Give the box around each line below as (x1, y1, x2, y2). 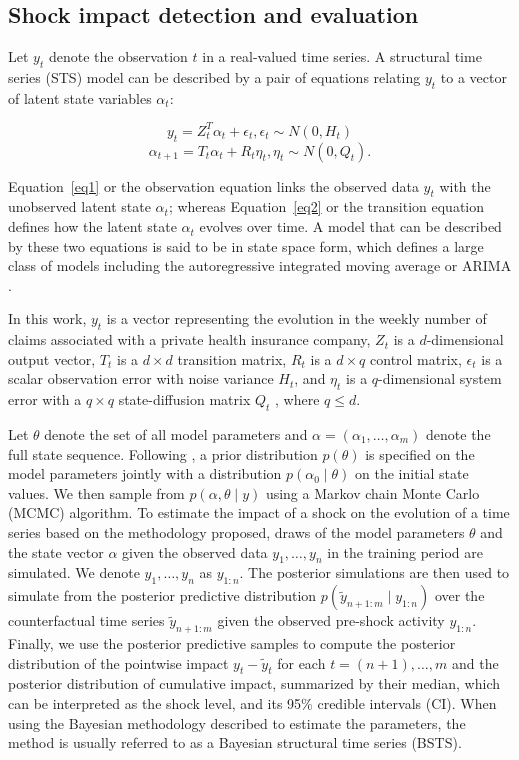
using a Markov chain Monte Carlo (265, 482, 480, 503)
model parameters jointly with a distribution (8, 463, 282, 484)
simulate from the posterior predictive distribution (8, 585, 317, 606)
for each (277, 652, 326, 673)
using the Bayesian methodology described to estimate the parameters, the (8, 712, 466, 733)
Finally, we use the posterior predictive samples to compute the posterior (8, 632, 456, 653)
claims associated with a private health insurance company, (8, 329, 371, 350)
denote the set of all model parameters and (44, 424, 308, 445)
